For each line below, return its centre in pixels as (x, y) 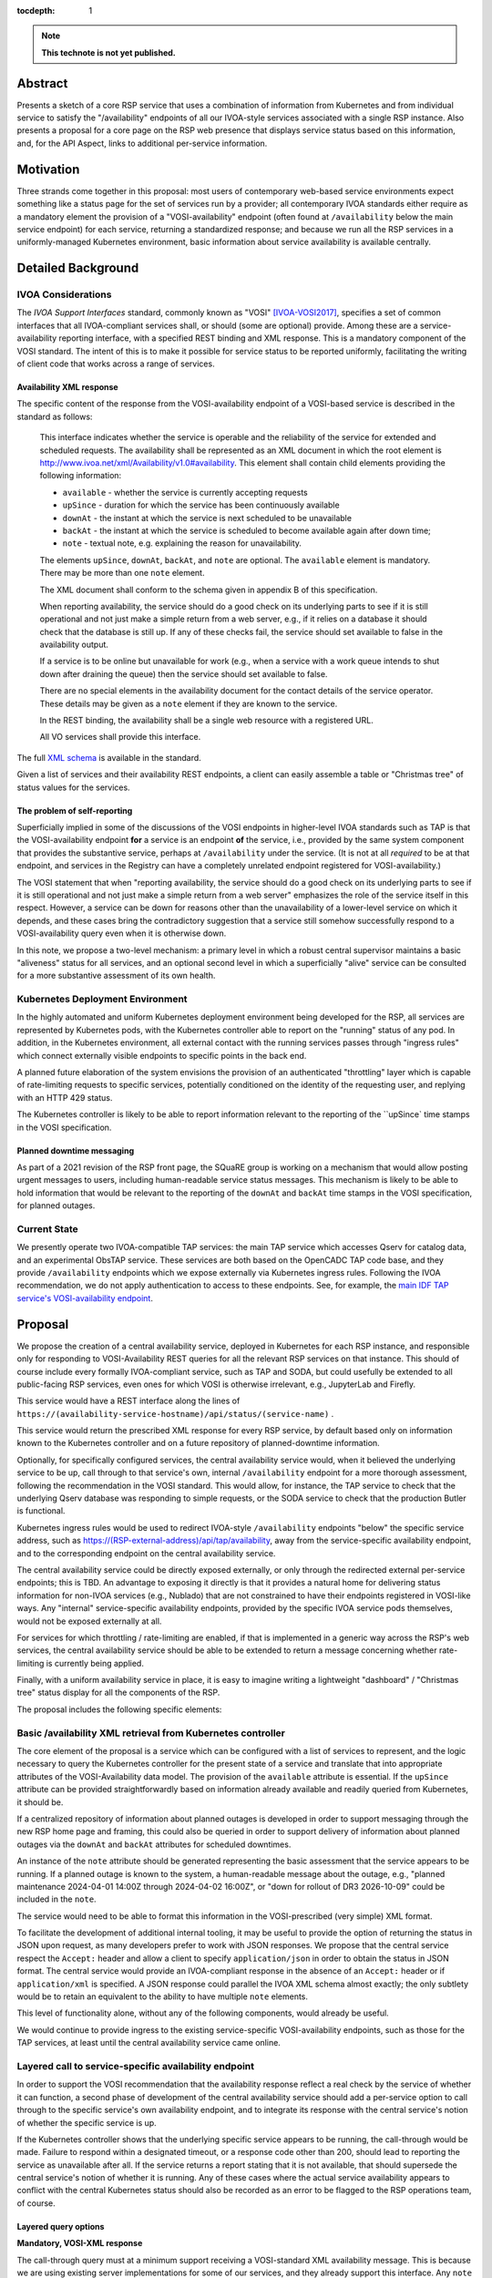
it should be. (40, 1802)
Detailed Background (78, 268)
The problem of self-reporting (75, 810)
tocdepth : (36, 10)
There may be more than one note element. (122, 573)
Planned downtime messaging (76, 1150)
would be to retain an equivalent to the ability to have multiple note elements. (163, 1996)
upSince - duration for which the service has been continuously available (201, 505)
